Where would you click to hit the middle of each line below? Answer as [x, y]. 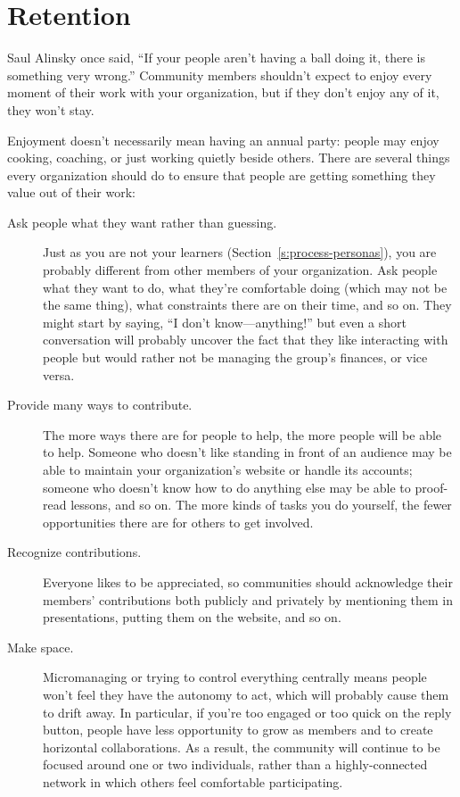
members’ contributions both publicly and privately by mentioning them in [248, 599]
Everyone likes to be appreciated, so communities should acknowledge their [248, 581]
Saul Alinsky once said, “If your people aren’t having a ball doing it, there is [216, 58]
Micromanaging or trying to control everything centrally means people [235, 677]
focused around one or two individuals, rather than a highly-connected [235, 764]
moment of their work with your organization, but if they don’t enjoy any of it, [223, 92]
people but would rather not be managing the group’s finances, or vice [235, 357]
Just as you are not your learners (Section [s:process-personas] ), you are [240, 252]
